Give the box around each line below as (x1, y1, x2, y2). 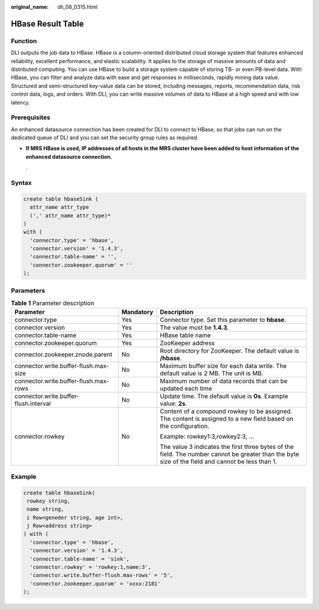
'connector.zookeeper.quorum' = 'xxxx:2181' (30, 580, 161, 587)
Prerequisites (11, 113, 50, 122)
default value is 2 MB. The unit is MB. (159, 369, 264, 377)
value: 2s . (159, 399, 187, 408)
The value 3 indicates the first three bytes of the (159, 443, 294, 451)
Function (11, 37, 37, 45)
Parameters (11, 286, 45, 295)
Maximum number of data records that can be (159, 377, 288, 385)
